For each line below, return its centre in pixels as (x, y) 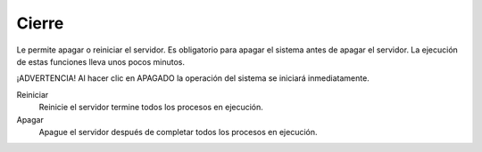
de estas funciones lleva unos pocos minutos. (101, 61)
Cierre (40, 23)
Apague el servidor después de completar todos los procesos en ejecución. (178, 132)
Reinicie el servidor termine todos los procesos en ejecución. (151, 108)
